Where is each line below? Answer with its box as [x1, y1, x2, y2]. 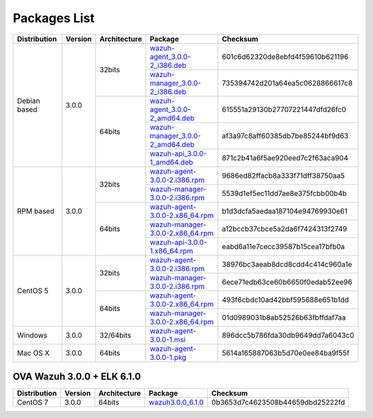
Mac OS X [17, 348, 50, 358]
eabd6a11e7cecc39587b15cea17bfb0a [222, 242, 345, 251]
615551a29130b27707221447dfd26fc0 [222, 104, 347, 114]
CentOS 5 [17, 286, 48, 296]
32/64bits [99, 330, 131, 340]
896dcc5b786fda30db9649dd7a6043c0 [222, 330, 355, 340]
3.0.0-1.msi [149, 334, 186, 344]
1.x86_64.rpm [149, 246, 193, 255]
